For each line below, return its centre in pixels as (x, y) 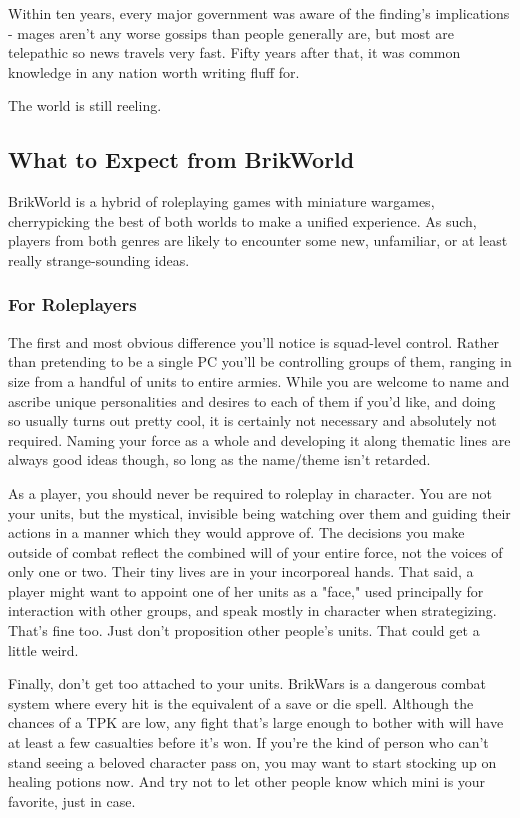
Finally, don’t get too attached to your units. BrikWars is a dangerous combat (247, 683)
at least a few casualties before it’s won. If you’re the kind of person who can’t (248, 742)
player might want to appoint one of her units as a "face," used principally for (246, 590)
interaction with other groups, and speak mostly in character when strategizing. (252, 610)
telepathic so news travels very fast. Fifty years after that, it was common (234, 52)
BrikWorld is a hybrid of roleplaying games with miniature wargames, (221, 201)
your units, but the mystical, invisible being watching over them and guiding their (259, 512)
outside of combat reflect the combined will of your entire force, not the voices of (255, 551)
